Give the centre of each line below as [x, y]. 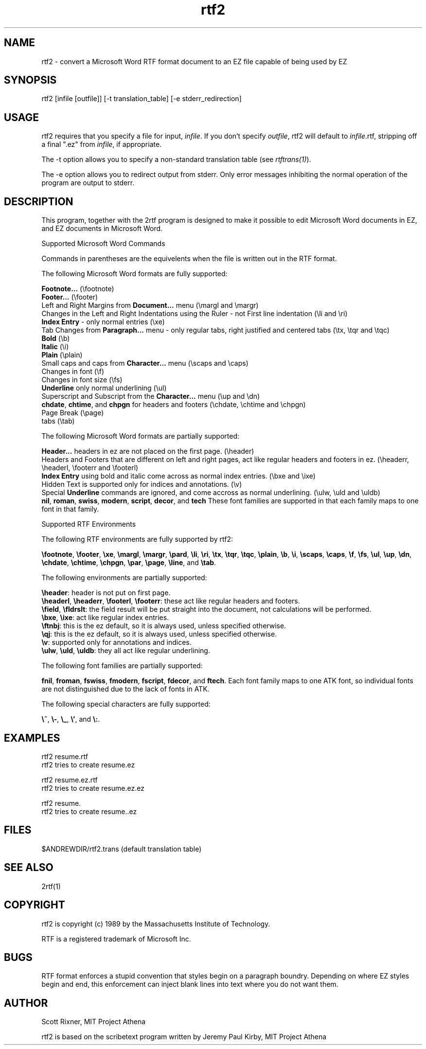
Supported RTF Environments [89, 524]
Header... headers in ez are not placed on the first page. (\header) [148, 451]
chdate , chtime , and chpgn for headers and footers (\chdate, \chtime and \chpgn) [174, 405]
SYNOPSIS [30, 80]
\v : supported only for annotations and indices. [116, 642]
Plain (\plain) [62, 355]
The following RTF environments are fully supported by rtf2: [137, 539]
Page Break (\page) [73, 413]
